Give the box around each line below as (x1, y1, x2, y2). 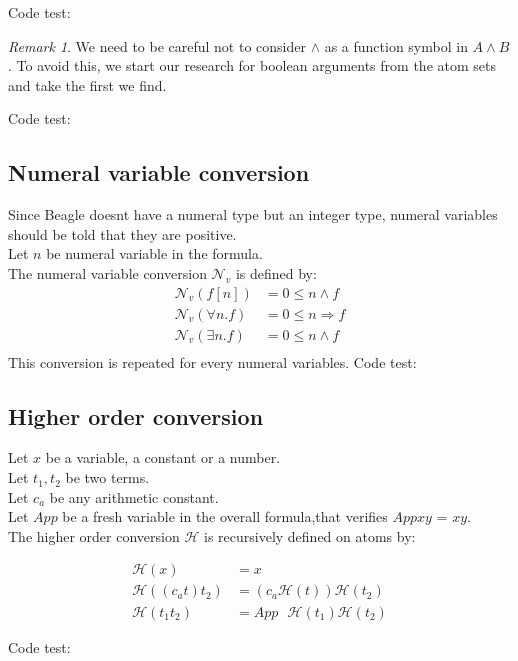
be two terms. (65, 467, 150, 488)
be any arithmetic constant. (49, 486, 219, 507)
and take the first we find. (8, 74, 167, 95)
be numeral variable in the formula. (46, 243, 263, 264)
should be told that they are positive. (8, 223, 237, 244)
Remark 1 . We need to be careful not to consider (8, 35, 306, 56)
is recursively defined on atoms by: (203, 525, 416, 546)
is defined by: (235, 262, 317, 283)
